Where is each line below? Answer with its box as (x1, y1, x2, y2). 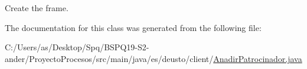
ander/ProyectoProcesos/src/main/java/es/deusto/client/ (5, 52, 214, 64)
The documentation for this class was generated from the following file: (5, 21, 262, 33)
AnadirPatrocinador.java (213, 52, 302, 64)
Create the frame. (5, 2, 68, 13)
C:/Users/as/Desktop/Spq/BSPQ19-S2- (5, 41, 149, 53)
